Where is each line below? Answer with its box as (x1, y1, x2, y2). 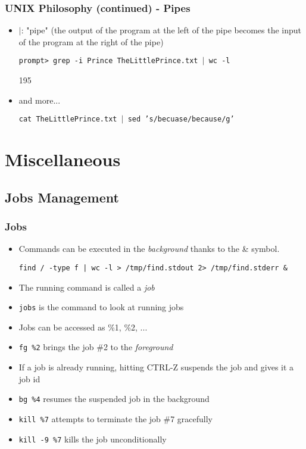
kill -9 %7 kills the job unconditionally (18, 432, 167, 445)
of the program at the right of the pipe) (18, 35, 164, 48)
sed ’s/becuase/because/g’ (127, 115, 235, 124)
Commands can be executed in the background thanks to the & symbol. (18, 242, 280, 255)
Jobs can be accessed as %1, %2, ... (18, 320, 148, 333)
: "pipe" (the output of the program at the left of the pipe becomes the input (21, 24, 302, 36)
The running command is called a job (18, 280, 155, 293)
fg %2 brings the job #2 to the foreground (18, 341, 173, 353)
